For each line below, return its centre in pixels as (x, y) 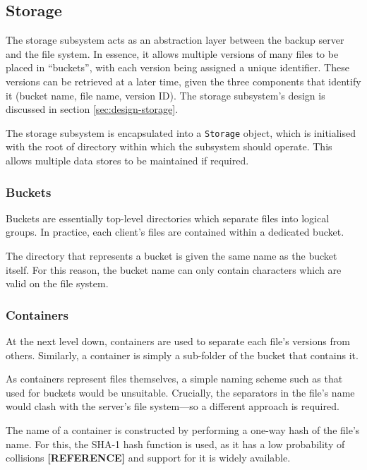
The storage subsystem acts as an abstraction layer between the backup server (175, 40)
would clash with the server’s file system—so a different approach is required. (173, 406)
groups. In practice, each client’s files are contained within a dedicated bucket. (175, 232)
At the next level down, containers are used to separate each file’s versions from (178, 341)
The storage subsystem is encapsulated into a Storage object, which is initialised (181, 132)
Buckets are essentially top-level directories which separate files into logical (168, 218)
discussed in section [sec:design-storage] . (92, 109)
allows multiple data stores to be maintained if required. (127, 161)
